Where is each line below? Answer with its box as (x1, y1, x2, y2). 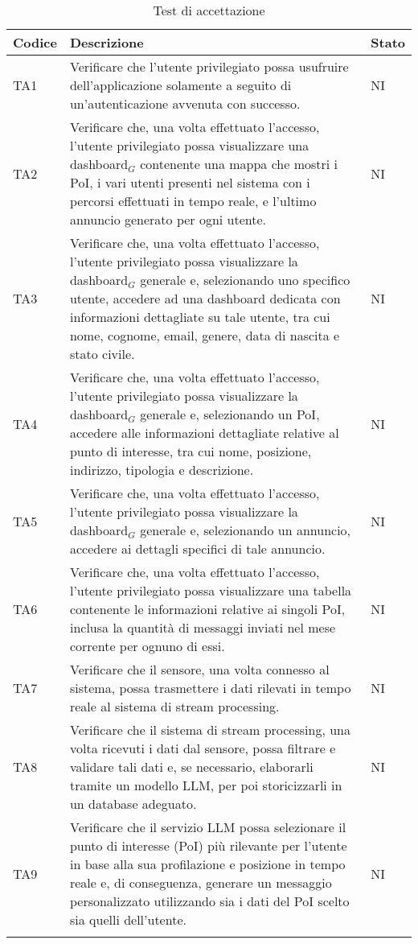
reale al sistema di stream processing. (69, 697, 280, 715)
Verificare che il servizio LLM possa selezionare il (69, 818, 346, 836)
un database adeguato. (69, 794, 197, 813)
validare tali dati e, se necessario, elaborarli (69, 757, 313, 776)
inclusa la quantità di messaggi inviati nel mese (69, 618, 336, 637)
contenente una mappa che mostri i (140, 155, 338, 173)
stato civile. (69, 344, 135, 363)
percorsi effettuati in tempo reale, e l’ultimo (69, 192, 317, 210)
